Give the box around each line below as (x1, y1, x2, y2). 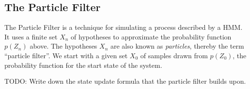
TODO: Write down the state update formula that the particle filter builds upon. (4, 76, 246, 86)
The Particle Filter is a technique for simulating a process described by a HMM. (4, 22, 243, 32)
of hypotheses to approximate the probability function (71, 31, 232, 41)
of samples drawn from (140, 50, 208, 60)
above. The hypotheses (30, 41, 97, 51)
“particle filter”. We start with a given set (4, 50, 128, 60)
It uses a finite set (4, 31, 58, 41)
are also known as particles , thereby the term (110, 41, 244, 51)
